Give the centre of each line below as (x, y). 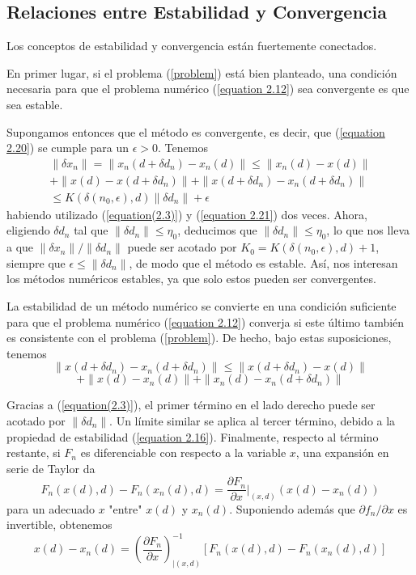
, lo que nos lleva (368, 230)
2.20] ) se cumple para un (68, 148)
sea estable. (35, 104)
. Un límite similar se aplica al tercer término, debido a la (253, 421)
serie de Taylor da (51, 468)
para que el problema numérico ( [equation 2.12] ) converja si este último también (206, 321)
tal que (91, 230)
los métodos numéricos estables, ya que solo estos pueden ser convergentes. (191, 279)
